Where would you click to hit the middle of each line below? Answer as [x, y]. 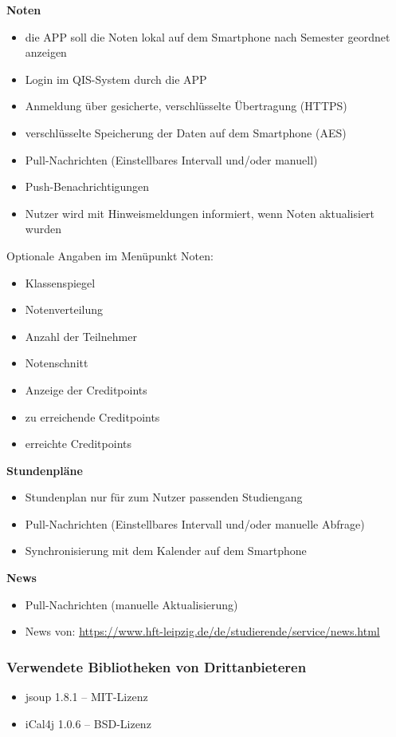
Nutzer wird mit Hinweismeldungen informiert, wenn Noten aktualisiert [200, 213]
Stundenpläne [45, 470]
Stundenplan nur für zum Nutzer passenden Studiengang [164, 497]
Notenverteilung [64, 309]
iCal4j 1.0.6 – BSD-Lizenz [88, 723]
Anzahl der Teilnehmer [81, 336]
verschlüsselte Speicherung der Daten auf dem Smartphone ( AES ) [186, 132]
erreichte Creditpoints [78, 444]
